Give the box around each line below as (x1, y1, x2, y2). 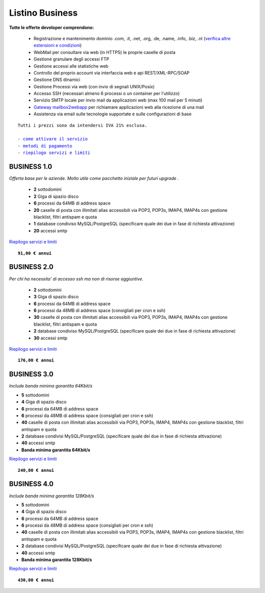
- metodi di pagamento (18, 143, 73, 149)
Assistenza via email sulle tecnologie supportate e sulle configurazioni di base (33, 111, 192, 117)
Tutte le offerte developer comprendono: (9, 25, 94, 30)
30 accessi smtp (33, 335, 68, 341)
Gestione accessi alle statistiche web (33, 63, 109, 69)
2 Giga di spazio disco (33, 193, 79, 199)
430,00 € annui (18, 577, 54, 583)
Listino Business (9, 7, 78, 18)
